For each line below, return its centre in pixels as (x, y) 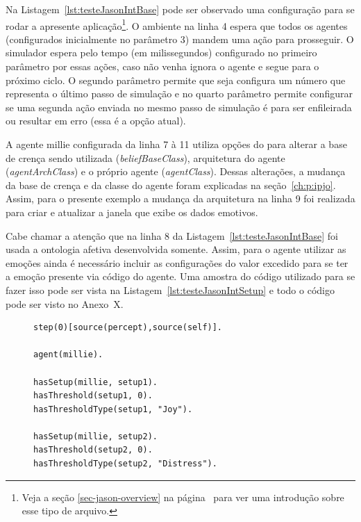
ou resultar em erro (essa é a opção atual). (96, 121)
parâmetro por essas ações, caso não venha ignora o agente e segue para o (162, 66)
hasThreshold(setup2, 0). (93, 450)
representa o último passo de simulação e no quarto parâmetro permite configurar (179, 93)
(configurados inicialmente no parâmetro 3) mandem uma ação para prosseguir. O (180, 39)
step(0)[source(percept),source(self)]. (128, 328)
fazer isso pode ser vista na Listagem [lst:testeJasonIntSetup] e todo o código (170, 289)
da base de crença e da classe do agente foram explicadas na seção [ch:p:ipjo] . (171, 185)
